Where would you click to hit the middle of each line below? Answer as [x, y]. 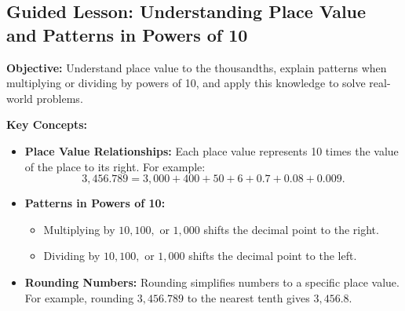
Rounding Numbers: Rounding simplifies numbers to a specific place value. [212, 282]
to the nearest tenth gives [248, 297]
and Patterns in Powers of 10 [127, 34]
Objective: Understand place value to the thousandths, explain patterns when [197, 67]
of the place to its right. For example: [115, 166]
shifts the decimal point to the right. [291, 229]
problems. [60, 98]
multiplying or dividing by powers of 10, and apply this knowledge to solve [186, 83]
